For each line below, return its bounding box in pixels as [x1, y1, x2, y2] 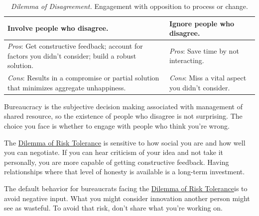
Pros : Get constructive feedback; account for [7, 41, 143, 51]
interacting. [169, 55, 204, 66]
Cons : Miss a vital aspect [169, 72, 247, 83]
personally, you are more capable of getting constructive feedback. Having [4, 156, 229, 167]
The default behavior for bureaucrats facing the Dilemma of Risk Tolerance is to [4, 183, 248, 193]
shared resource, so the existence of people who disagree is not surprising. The [4, 111, 243, 121]
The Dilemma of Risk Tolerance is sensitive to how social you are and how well [4, 137, 246, 147]
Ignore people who [169, 18, 235, 28]
